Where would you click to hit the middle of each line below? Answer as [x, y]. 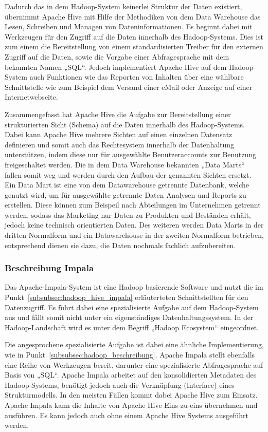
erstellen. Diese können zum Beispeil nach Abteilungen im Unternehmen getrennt [133, 205]
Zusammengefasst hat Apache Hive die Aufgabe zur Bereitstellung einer [118, 114]
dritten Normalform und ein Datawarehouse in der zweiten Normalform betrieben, [134, 235]
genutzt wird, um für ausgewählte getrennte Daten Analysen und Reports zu [126, 194]
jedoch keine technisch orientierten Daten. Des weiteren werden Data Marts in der [134, 225]
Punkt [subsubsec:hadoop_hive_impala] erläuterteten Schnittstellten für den [127, 297]
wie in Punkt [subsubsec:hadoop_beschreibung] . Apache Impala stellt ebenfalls [130, 355]
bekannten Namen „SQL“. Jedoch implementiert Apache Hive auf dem [116, 67]
